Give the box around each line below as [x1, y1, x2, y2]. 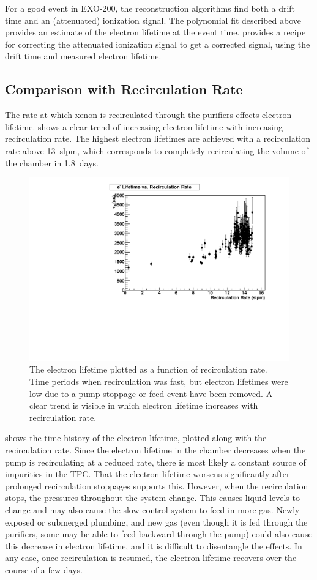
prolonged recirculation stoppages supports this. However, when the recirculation [5, 479, 308, 492]
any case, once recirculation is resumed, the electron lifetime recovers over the [5, 551, 297, 564]
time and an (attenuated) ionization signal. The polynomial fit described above [5, 13, 302, 26]
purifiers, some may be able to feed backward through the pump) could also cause [5, 527, 312, 540]
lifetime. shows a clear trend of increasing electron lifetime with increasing [5, 120, 283, 133]
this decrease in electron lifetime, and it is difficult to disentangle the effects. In [5, 539, 302, 552]
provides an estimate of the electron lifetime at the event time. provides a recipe [5, 26, 306, 39]
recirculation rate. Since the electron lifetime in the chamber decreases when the [5, 443, 306, 456]
